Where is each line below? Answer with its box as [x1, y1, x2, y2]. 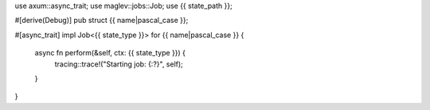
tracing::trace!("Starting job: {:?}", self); [54, 59, 183, 69]
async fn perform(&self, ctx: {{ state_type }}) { [34, 48, 186, 58]
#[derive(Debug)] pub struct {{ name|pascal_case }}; [14, 16, 189, 25]
